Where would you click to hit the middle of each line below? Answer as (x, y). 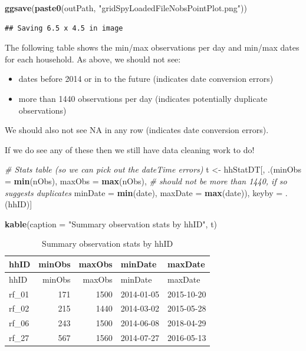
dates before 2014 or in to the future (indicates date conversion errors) (146, 79)
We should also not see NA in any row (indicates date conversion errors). (137, 130)
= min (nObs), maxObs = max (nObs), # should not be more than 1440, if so (146, 181)
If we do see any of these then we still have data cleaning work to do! (130, 149)
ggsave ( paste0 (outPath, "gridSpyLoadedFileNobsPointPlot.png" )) (126, 8)
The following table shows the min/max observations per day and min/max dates (152, 47)
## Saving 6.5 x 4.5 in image (64, 28)
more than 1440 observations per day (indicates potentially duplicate (143, 98)
